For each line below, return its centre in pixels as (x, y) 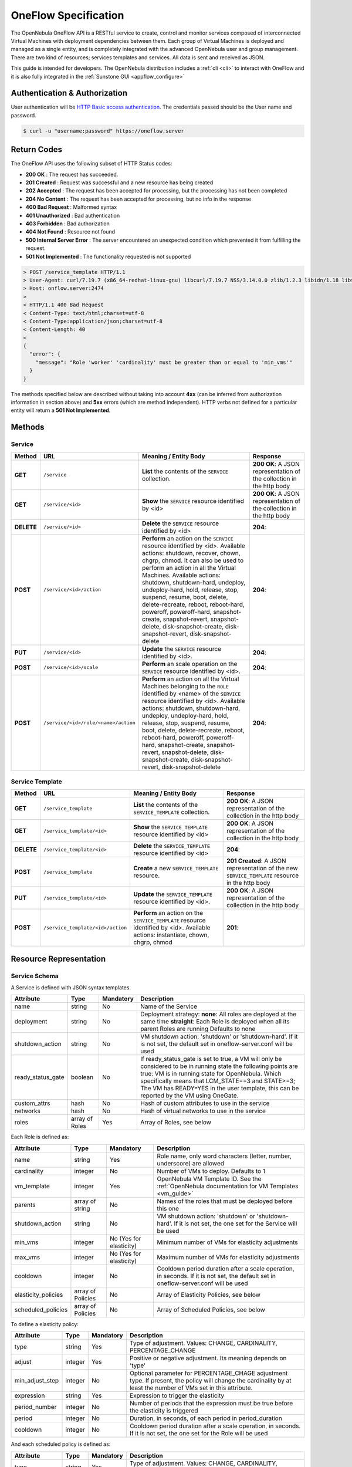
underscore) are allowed (191, 1163)
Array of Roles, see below (175, 1123)
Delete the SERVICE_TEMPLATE (172, 846)
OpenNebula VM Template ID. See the (209, 1178)
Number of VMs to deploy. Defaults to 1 (211, 1171)
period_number (35, 1407)
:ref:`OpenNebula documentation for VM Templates (228, 1186)
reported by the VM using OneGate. (189, 1096)
